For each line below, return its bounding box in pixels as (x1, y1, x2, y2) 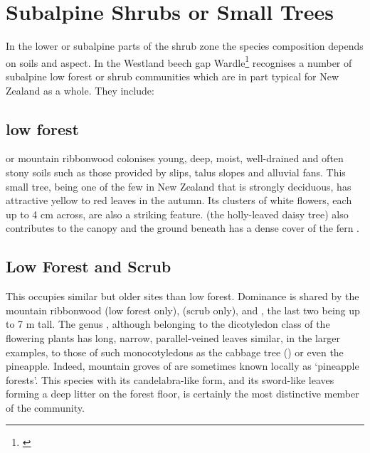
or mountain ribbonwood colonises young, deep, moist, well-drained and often (6, 151, 344, 166)
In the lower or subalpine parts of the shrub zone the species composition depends (6, 38, 364, 53)
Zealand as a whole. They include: (6, 82, 154, 97)
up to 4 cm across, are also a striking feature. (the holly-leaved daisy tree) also (6, 206, 349, 221)
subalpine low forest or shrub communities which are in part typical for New (6, 68, 339, 83)
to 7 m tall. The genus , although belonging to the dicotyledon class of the (6, 316, 330, 331)
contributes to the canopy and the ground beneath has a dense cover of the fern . (6, 220, 359, 235)
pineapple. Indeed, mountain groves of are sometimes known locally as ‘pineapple (6, 358, 359, 373)
